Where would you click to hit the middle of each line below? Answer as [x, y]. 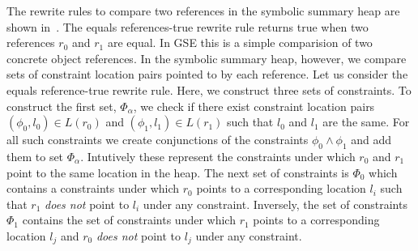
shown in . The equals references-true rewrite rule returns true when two [188, 26]
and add [371, 140]
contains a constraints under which [93, 188]
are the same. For [366, 122]
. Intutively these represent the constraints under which [218, 156]
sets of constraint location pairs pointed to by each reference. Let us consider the [207, 74]
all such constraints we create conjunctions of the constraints [158, 140]
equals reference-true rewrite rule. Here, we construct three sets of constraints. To [209, 89]
